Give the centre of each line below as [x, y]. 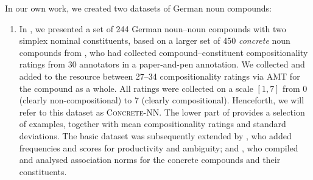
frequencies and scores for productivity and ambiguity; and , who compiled [159, 147]
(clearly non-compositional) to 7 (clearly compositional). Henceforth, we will [162, 100]
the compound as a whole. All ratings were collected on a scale [136, 88]
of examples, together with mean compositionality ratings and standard [153, 124]
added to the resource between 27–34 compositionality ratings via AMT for [160, 76]
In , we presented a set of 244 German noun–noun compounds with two [153, 28]
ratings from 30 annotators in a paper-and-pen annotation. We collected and [162, 64]
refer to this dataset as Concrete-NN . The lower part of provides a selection [162, 112]
